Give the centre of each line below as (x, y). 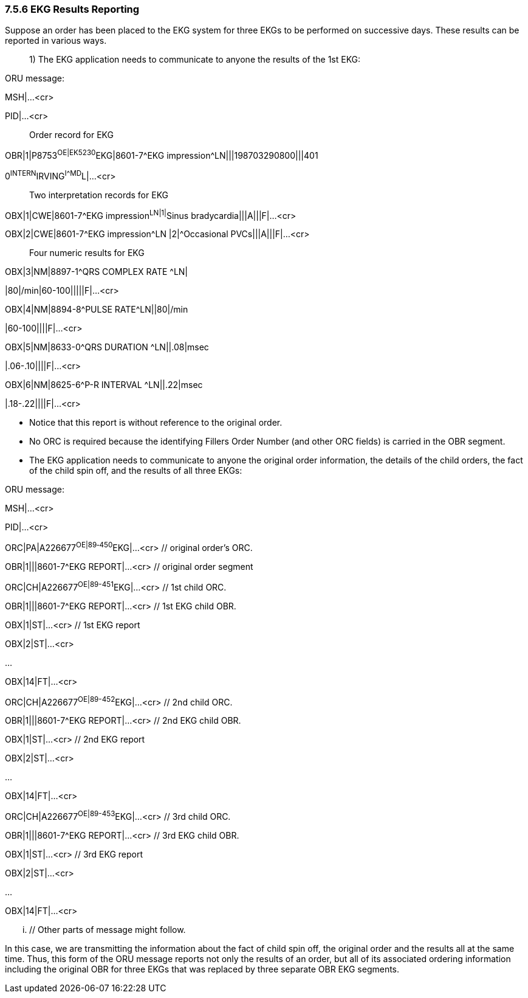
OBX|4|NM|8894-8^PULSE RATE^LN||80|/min (97, 310)
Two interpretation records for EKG (99, 195)
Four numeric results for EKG (87, 253)
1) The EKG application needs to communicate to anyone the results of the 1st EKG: (195, 60)
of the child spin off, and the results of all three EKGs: (136, 471)
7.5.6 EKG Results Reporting (72, 9)
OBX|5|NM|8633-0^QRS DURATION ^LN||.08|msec (107, 347)
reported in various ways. (56, 41)
